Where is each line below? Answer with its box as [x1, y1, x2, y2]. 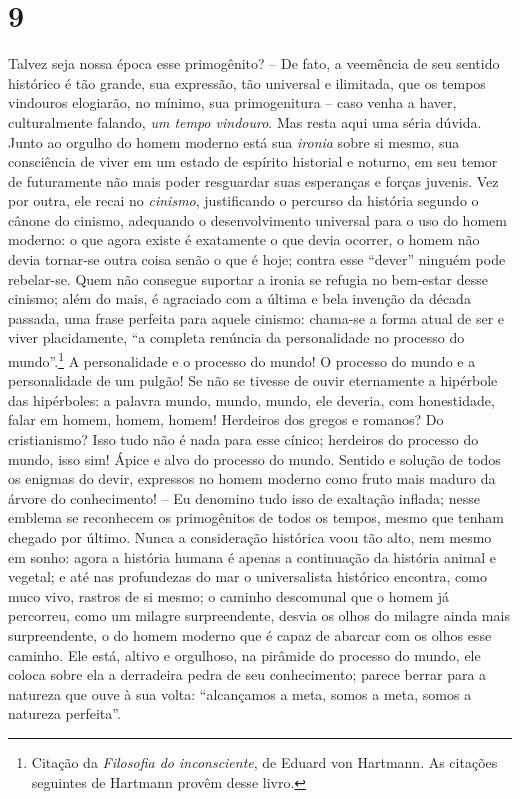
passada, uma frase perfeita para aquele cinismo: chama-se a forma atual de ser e [8, 307, 505, 328]
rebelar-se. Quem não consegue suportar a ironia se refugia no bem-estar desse [8, 268, 488, 289]
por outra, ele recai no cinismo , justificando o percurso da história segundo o [8, 190, 479, 211]
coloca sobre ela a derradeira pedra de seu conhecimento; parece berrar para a [8, 664, 487, 685]
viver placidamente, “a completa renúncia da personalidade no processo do [8, 327, 465, 348]
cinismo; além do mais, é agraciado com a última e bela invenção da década [8, 288, 471, 309]
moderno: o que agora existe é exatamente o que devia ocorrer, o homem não [8, 229, 480, 250]
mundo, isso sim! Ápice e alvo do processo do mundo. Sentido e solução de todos [8, 448, 501, 469]
